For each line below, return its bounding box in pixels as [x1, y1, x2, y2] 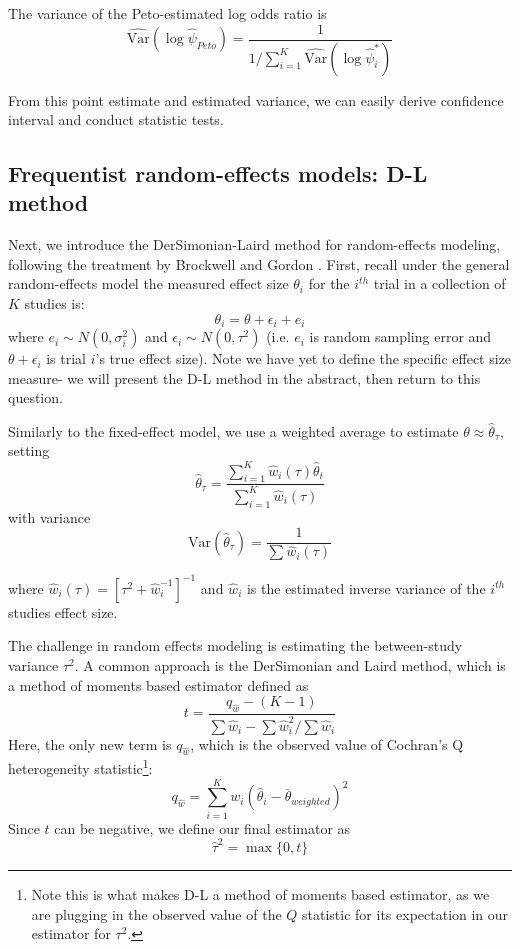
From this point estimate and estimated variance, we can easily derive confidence [8, 89, 504, 110]
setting [8, 440, 50, 461]
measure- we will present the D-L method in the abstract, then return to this [8, 367, 481, 388]
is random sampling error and [309, 326, 492, 347]
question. [8, 387, 63, 408]
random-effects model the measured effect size [8, 273, 289, 294]
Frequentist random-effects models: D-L [8, 158, 428, 189]
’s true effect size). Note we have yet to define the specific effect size [95, 348, 512, 369]
